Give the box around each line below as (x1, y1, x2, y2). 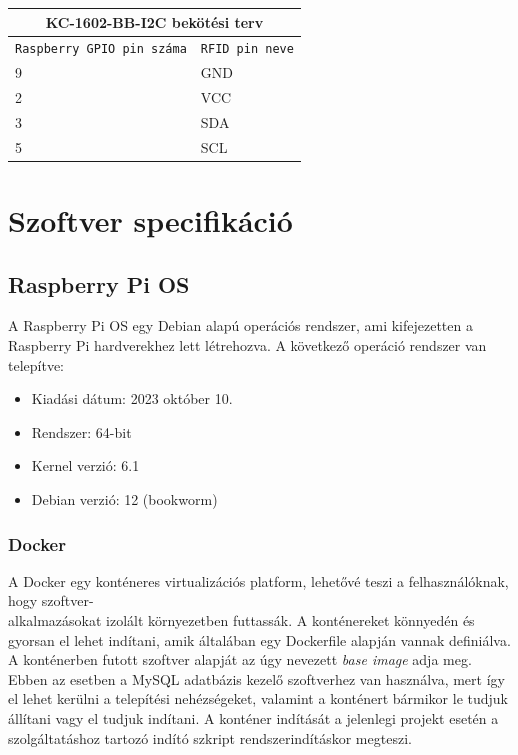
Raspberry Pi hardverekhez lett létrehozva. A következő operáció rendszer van (8, 335, 487, 356)
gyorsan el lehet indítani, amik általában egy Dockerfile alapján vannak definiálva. (8, 629, 511, 650)
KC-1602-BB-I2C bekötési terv (45, 11, 264, 32)
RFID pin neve (200, 42, 294, 57)
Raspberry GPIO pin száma (15, 42, 187, 57)
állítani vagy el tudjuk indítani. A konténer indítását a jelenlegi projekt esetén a (8, 707, 499, 728)
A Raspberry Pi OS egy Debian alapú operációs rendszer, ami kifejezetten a (8, 315, 473, 336)
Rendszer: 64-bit (31, 421, 132, 442)
